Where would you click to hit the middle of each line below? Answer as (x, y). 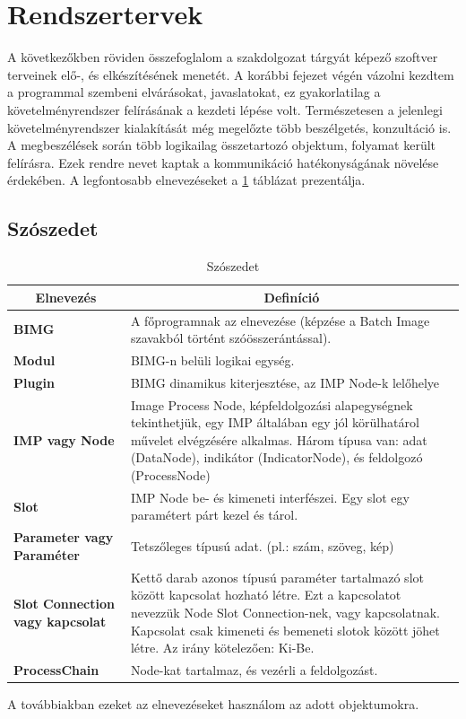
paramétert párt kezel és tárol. (214, 515)
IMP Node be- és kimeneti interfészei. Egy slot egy (270, 497)
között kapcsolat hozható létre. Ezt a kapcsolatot (266, 595)
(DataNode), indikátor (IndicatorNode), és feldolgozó (276, 457)
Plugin (34, 382)
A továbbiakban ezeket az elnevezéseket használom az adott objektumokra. (213, 704)
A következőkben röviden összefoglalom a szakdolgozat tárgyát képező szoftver (223, 57)
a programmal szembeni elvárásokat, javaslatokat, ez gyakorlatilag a (194, 92)
